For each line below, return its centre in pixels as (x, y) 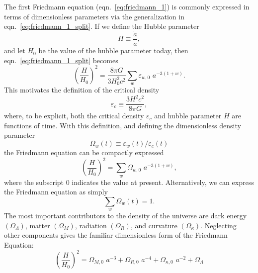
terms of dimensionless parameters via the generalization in (94, 16)
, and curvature (154, 225)
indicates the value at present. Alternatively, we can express (163, 182)
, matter (38, 225)
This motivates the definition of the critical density (82, 90)
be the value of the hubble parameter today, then (113, 50)
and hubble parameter (188, 116)
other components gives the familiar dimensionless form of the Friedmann (116, 235)
